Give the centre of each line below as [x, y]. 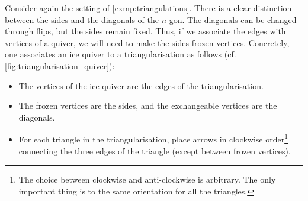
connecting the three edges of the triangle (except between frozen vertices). [155, 150]
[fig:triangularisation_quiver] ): [60, 65]
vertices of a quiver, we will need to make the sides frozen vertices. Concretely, [147, 42]
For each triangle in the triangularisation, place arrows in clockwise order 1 [153, 138]
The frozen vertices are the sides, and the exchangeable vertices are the [148, 106]
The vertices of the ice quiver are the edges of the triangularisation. [141, 85]
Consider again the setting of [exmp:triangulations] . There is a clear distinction [148, 8]
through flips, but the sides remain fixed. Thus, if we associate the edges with [145, 31]
